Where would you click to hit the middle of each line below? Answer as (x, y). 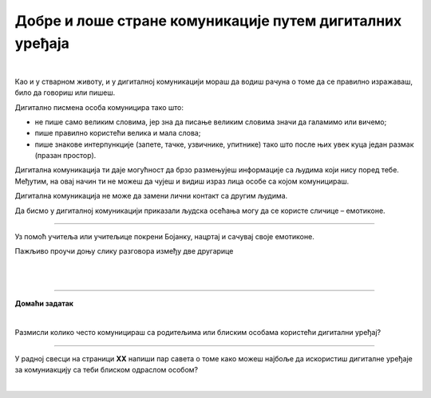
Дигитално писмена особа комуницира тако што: (99, 107)
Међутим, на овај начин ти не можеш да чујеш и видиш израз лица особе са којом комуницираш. (182, 181)
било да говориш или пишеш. (65, 93)
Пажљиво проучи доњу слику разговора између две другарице (124, 251)
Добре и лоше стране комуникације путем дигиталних (208, 21)
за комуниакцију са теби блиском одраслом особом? (107, 370)
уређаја (42, 43)
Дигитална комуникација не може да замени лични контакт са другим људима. (151, 196)
